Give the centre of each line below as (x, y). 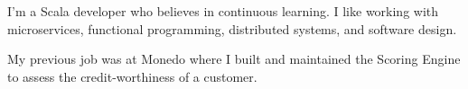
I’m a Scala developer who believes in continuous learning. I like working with (223, 11)
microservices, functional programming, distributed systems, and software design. (232, 28)
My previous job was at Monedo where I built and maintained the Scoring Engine (234, 59)
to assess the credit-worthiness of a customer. (132, 76)
